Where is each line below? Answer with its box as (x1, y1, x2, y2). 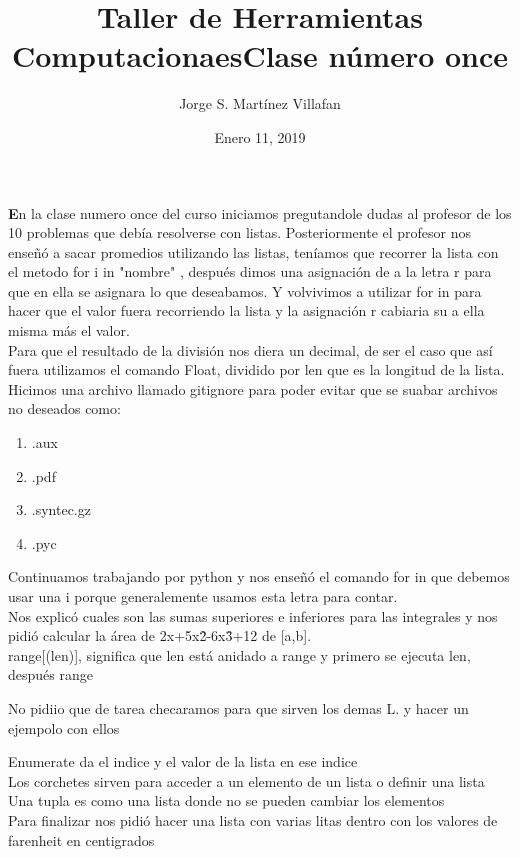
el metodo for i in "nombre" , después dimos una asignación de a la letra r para (8, 261, 492, 282)
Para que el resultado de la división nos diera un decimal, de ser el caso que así (8, 339, 493, 360)
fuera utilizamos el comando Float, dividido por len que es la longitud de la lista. (8, 359, 505, 380)
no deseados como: (8, 398, 121, 419)
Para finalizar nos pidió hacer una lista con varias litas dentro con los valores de (8, 809, 498, 830)
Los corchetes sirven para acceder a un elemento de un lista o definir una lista (8, 770, 485, 791)
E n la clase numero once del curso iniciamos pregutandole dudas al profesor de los (8, 202, 512, 223)
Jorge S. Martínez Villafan (179, 93, 341, 114)
